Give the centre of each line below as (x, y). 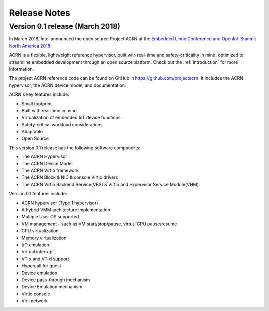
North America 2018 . (30, 46)
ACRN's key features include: (39, 94)
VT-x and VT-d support (45, 259)
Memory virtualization (44, 238)
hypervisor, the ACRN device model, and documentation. (67, 85)
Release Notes (40, 13)
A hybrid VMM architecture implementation (66, 210)
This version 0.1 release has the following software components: (75, 148)
